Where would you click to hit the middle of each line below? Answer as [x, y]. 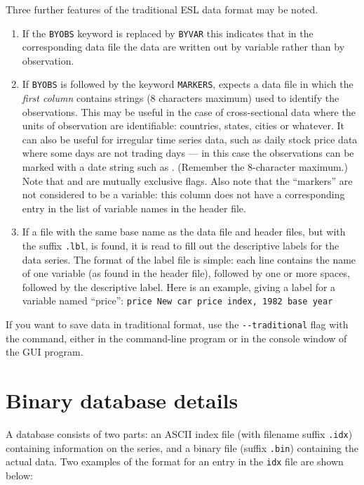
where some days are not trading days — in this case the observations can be [188, 153]
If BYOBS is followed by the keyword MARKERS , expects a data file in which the [188, 84]
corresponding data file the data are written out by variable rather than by [183, 47]
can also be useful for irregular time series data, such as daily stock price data [190, 139]
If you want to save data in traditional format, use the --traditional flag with [177, 324]
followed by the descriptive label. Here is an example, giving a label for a [179, 286]
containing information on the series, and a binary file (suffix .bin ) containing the [182, 447]
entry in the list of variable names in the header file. [134, 208]
